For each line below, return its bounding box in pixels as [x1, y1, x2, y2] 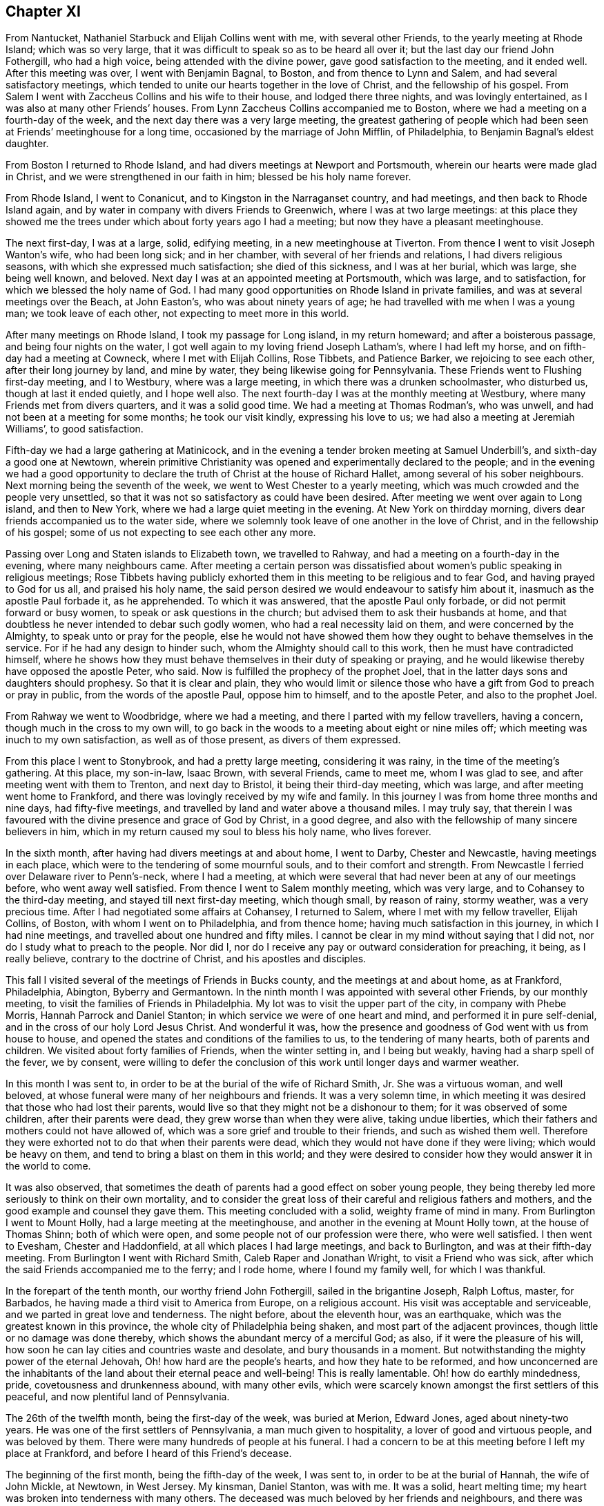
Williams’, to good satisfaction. [6, 423, 144, 435]
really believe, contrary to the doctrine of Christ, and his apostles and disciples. [6, 953, 367, 965]
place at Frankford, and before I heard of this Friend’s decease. [6, 1447, 292, 1460]
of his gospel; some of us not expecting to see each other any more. [6, 526, 316, 539]
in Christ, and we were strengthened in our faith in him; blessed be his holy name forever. [6, 171, 411, 183]
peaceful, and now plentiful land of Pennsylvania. [6, 1391, 230, 1403]
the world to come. [6, 1160, 91, 1172]
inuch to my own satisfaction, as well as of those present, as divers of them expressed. [6, 734, 401, 746]
